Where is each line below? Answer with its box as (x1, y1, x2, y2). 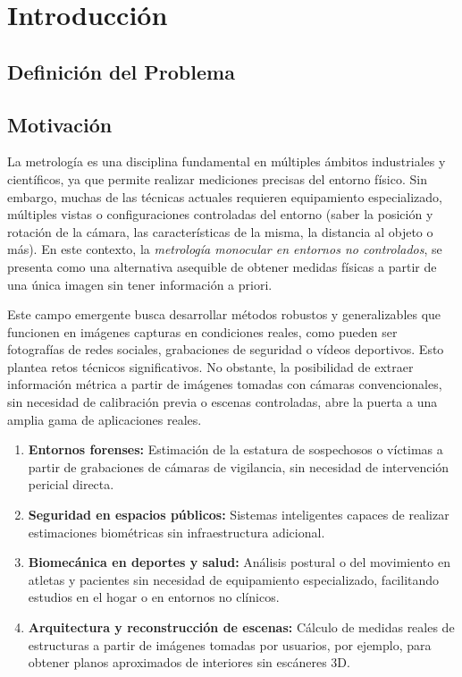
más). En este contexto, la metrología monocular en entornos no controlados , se (7, 240, 442, 258)
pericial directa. (28, 475, 114, 494)
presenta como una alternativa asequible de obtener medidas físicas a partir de (7, 257, 437, 275)
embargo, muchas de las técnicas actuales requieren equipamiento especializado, (7, 187, 442, 206)
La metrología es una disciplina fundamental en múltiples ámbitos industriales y (7, 152, 446, 171)
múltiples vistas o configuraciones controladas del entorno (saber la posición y (7, 205, 433, 224)
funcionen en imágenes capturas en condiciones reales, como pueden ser (7, 322, 398, 341)
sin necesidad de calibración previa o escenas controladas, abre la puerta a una (7, 393, 438, 411)
